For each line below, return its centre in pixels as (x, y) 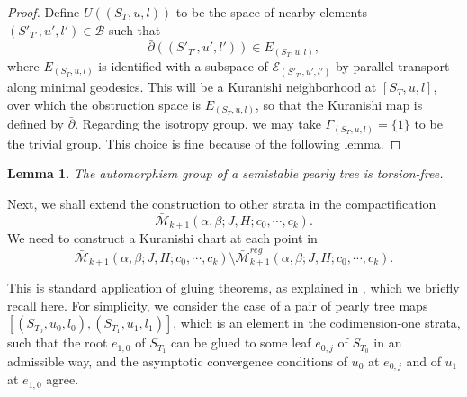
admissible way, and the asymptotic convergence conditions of (177, 361)
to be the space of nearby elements (271, 12)
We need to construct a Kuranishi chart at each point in (162, 238)
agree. (63, 379)
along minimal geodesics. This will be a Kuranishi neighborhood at (192, 87)
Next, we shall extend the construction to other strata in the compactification (222, 203)
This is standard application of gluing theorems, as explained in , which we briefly (233, 287)
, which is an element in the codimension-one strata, (317, 323)
